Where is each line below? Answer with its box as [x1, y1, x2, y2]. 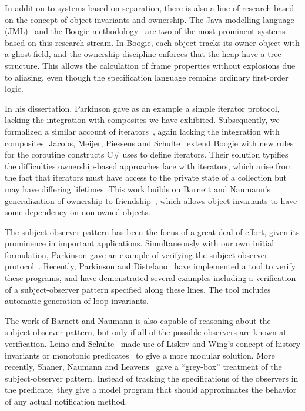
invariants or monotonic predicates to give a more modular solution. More [5, 349, 275, 361]
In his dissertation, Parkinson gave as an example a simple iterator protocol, [5, 102, 280, 114]
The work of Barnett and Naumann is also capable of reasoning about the [5, 314, 271, 326]
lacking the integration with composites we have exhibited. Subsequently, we [5, 113, 280, 126]
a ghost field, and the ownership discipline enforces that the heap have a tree [5, 48, 281, 60]
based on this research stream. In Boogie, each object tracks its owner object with [5, 36, 300, 48]
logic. [5, 82, 24, 95]
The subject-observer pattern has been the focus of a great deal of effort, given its [5, 225, 300, 238]
